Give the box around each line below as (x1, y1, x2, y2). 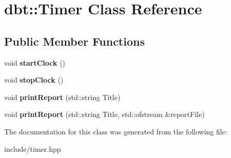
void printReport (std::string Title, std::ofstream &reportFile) (4, 109, 205, 120)
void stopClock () (4, 74, 64, 85)
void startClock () (4, 57, 66, 68)
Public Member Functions (4, 33, 145, 49)
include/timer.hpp (4, 143, 61, 154)
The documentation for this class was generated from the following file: (4, 126, 227, 136)
